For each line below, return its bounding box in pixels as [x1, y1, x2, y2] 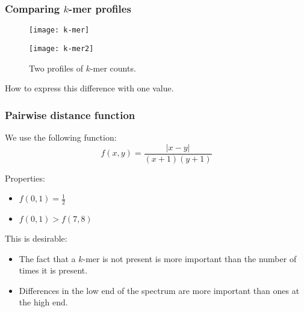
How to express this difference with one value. [5, 82, 174, 94]
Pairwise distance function [5, 107, 135, 122]
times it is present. [19, 264, 88, 277]
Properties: [5, 171, 45, 184]
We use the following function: [5, 130, 117, 143]
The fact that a [19, 252, 76, 265]
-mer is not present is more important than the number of [82, 252, 297, 265]
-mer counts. [90, 61, 136, 74]
